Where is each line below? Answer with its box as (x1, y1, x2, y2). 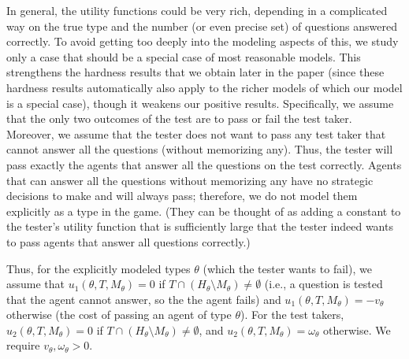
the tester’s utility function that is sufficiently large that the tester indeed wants (6, 218, 393, 235)
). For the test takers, (240, 306, 344, 323)
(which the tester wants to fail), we (203, 260, 372, 276)
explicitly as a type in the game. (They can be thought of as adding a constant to (6, 202, 401, 219)
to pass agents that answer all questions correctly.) (6, 233, 251, 250)
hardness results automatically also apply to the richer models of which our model (6, 79, 403, 95)
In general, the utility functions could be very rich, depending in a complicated (6, 2, 388, 18)
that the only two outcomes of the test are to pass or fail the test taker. (6, 110, 352, 127)
